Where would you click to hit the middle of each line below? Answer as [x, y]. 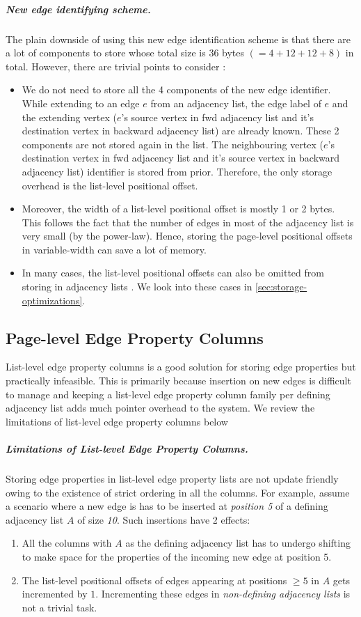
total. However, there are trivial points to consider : [116, 66]
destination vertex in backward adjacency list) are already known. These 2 [180, 131]
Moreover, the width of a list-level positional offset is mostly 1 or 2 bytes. [178, 209]
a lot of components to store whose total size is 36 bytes [125, 53]
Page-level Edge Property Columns [135, 337]
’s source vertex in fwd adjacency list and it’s [217, 117]
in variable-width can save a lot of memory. [114, 249]
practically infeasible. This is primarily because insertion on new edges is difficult [178, 381]
